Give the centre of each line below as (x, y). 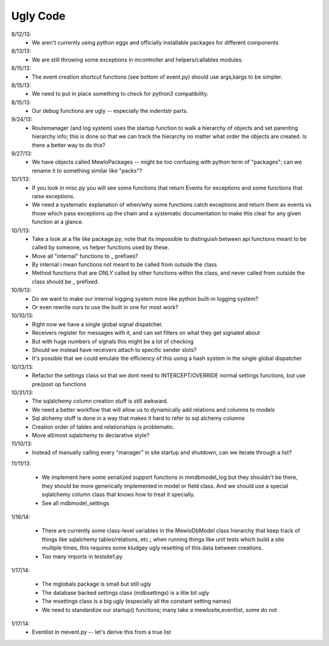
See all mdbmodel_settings (76, 503)
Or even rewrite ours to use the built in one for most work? (105, 307)
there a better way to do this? (69, 145)
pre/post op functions (59, 384)
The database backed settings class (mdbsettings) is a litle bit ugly (126, 592)
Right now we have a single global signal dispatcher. (97, 324)
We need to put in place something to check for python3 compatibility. (120, 94)
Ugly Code (38, 16)
